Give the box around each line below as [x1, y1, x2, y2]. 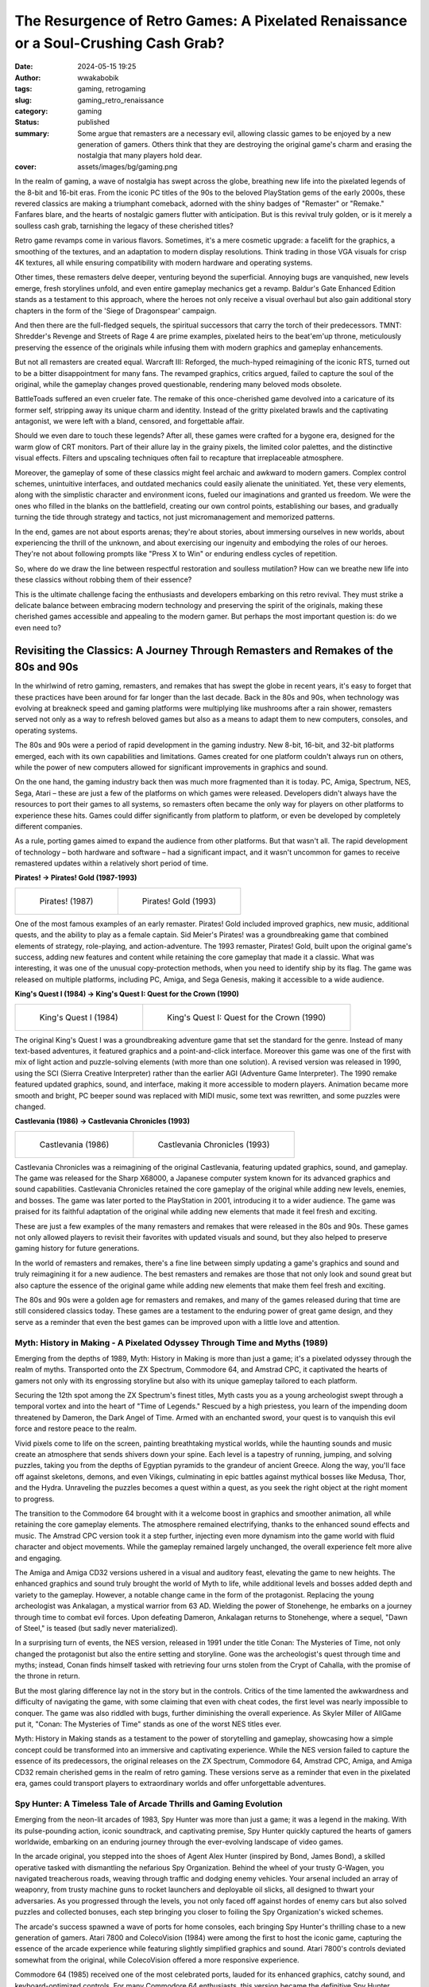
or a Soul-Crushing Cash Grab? [14, 34, 226, 52]
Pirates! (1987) [39, 895, 94, 906]
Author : [14, 72, 41, 83]
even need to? [14, 622, 61, 632]
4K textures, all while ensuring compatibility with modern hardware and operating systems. [14, 258, 313, 267]
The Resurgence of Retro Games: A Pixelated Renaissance [14, 12, 408, 29]
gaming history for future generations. [14, 1244, 140, 1253]
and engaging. [14, 1553, 63, 1563]
